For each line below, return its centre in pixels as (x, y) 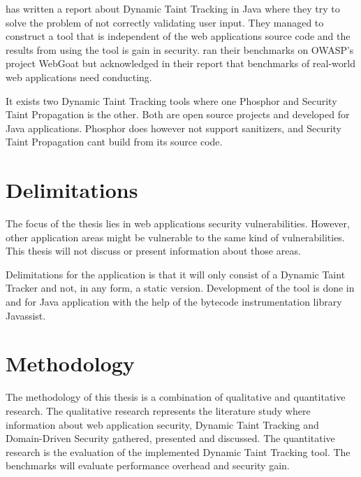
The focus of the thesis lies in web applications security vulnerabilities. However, (178, 223)
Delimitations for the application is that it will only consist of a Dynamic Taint (176, 274)
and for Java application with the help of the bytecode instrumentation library (174, 302)
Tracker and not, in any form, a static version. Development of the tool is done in (180, 288)
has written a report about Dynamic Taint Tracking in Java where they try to (173, 8)
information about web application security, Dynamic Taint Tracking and (162, 424)
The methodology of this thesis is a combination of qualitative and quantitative (176, 397)
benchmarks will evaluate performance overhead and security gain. (148, 465)
